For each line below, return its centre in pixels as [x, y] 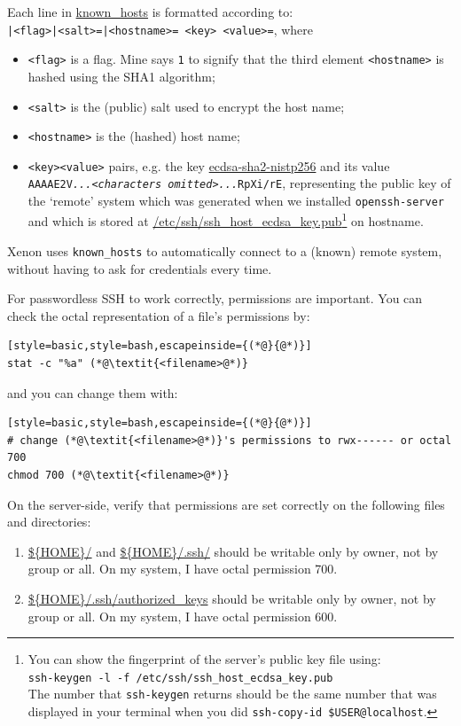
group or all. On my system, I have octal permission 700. [183, 569]
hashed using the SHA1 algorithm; [121, 76]
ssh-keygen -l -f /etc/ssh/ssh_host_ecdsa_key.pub [180, 678]
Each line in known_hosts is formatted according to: [150, 12]
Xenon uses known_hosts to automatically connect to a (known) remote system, [225, 251]
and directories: [49, 522]
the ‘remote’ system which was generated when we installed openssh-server [236, 201]
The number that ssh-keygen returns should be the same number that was [232, 694]
